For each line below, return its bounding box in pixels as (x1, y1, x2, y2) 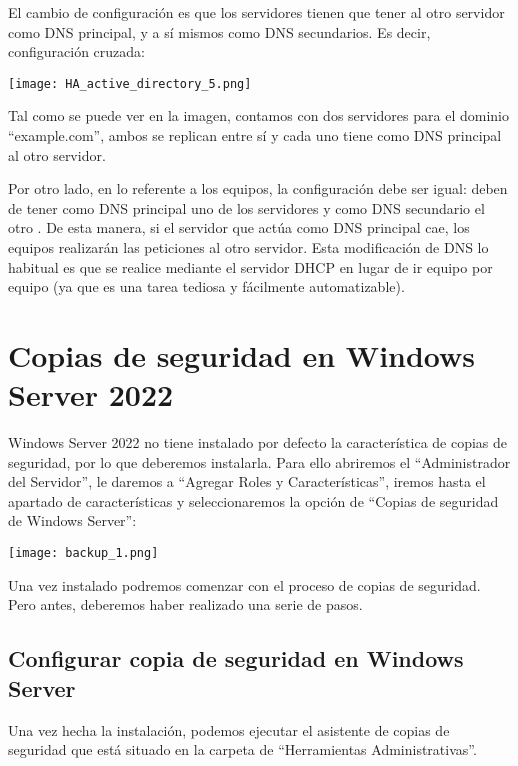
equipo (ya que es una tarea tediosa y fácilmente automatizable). (8, 276, 405, 297)
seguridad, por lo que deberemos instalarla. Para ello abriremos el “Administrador (8, 451, 511, 472)
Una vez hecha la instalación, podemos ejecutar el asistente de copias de (8, 719, 450, 740)
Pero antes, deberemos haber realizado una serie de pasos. (8, 594, 363, 615)
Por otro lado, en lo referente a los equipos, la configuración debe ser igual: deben (8, 178, 508, 199)
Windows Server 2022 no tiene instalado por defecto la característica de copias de (8, 432, 508, 453)
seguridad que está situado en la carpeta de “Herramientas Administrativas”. (8, 739, 477, 760)
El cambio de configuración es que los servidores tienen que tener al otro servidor (8, 2, 505, 22)
